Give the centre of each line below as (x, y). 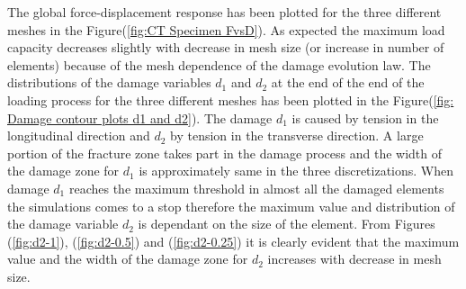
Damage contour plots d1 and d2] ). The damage (140, 117)
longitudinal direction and (79, 135)
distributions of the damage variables (109, 82)
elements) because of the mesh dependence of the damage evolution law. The (219, 64)
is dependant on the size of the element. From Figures (287, 224)
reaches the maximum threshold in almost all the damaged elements (256, 188)
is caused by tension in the (365, 117)
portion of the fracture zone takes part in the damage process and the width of (225, 153)
